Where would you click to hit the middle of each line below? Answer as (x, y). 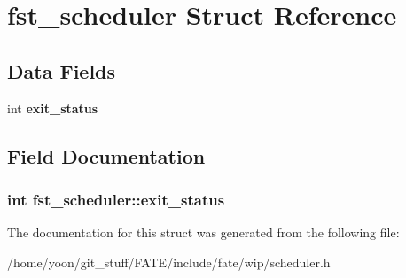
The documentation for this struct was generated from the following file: (203, 232)
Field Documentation (106, 155)
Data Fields (62, 70)
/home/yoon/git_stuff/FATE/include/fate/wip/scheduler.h (169, 262)
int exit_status (53, 108)
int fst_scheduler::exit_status (116, 199)
